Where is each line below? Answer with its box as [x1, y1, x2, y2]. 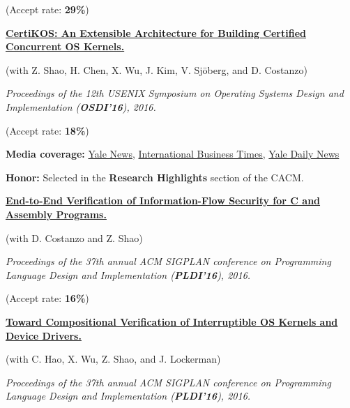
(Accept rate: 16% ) [6, 291, 89, 305]
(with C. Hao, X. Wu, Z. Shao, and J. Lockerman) [6, 352, 221, 366]
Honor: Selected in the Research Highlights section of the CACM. [6, 169, 304, 184]
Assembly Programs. [6, 206, 107, 221]
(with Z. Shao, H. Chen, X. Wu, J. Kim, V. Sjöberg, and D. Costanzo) [6, 62, 307, 77]
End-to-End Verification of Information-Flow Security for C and [6, 193, 321, 208]
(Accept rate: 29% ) [6, 2, 89, 16]
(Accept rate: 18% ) [6, 123, 89, 137]
